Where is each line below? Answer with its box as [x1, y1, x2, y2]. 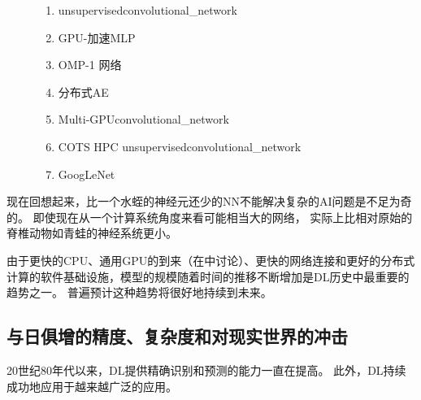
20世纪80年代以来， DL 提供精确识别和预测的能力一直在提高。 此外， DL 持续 [7, 361, 406, 378]
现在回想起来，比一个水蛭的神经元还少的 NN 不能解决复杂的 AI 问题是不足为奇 [7, 193, 412, 210]
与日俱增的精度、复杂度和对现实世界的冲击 [7, 324, 348, 349]
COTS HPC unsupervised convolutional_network [58, 137, 302, 154]
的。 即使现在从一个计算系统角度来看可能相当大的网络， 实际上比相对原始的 [7, 208, 413, 225]
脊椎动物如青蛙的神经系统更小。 [7, 224, 177, 241]
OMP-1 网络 [58, 56, 122, 73]
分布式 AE [58, 83, 109, 100]
